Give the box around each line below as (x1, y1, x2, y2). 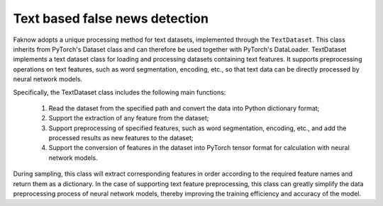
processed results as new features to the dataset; (48, 134, 194, 142)
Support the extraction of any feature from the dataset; (48, 114, 209, 122)
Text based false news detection (13, 11, 209, 26)
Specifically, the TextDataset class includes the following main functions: (13, 88, 226, 96)
